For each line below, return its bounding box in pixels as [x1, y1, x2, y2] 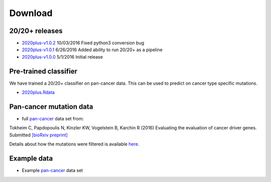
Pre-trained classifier [9, 67, 78, 75]
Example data [9, 154, 53, 163]
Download [9, 8, 53, 19]
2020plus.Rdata [22, 89, 55, 95]
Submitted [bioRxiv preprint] [9, 132, 68, 138]
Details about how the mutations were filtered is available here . [9, 141, 140, 147]
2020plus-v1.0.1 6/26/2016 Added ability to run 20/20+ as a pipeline [22, 47, 163, 53]
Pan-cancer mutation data [9, 102, 93, 111]
